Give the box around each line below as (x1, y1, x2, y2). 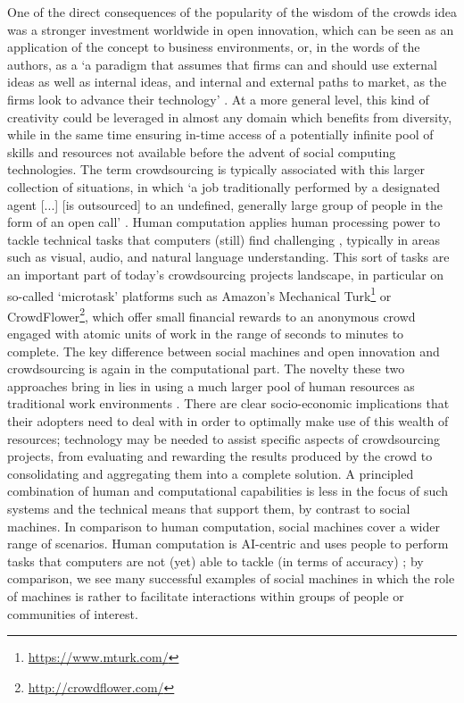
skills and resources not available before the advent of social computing (7, 142, 396, 161)
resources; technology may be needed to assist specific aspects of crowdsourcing (7, 429, 440, 448)
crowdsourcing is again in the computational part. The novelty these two (7, 359, 405, 378)
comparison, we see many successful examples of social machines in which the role (7, 569, 455, 588)
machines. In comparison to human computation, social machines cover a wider (7, 516, 440, 535)
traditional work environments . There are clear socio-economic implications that (7, 394, 450, 413)
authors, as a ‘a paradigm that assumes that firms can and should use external (7, 54, 437, 73)
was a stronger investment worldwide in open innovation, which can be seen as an (7, 20, 454, 38)
